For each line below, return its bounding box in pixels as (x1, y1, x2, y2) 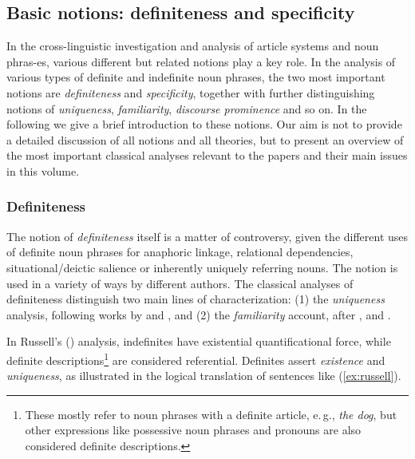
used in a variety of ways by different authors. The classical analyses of (6, 275, 354, 291)
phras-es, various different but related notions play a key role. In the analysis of (6, 53, 396, 69)
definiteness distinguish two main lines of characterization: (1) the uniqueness (6, 291, 385, 307)
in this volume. (6, 162, 80, 179)
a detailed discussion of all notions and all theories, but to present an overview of (6, 131, 404, 148)
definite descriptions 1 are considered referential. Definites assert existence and (6, 349, 385, 368)
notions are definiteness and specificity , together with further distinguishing (6, 84, 375, 101)
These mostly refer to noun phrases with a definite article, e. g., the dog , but (25, 406, 397, 422)
